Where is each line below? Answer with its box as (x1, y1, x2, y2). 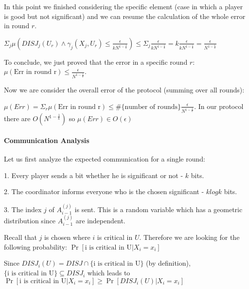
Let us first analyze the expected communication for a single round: (4, 154, 205, 164)
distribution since (4, 215, 55, 225)
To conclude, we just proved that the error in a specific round (4, 56, 188, 67)
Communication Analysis (4, 135, 89, 145)
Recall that (4, 232, 37, 242)
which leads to (87, 268, 130, 278)
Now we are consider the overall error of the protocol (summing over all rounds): (4, 85, 245, 94)
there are (4, 113, 31, 124)
